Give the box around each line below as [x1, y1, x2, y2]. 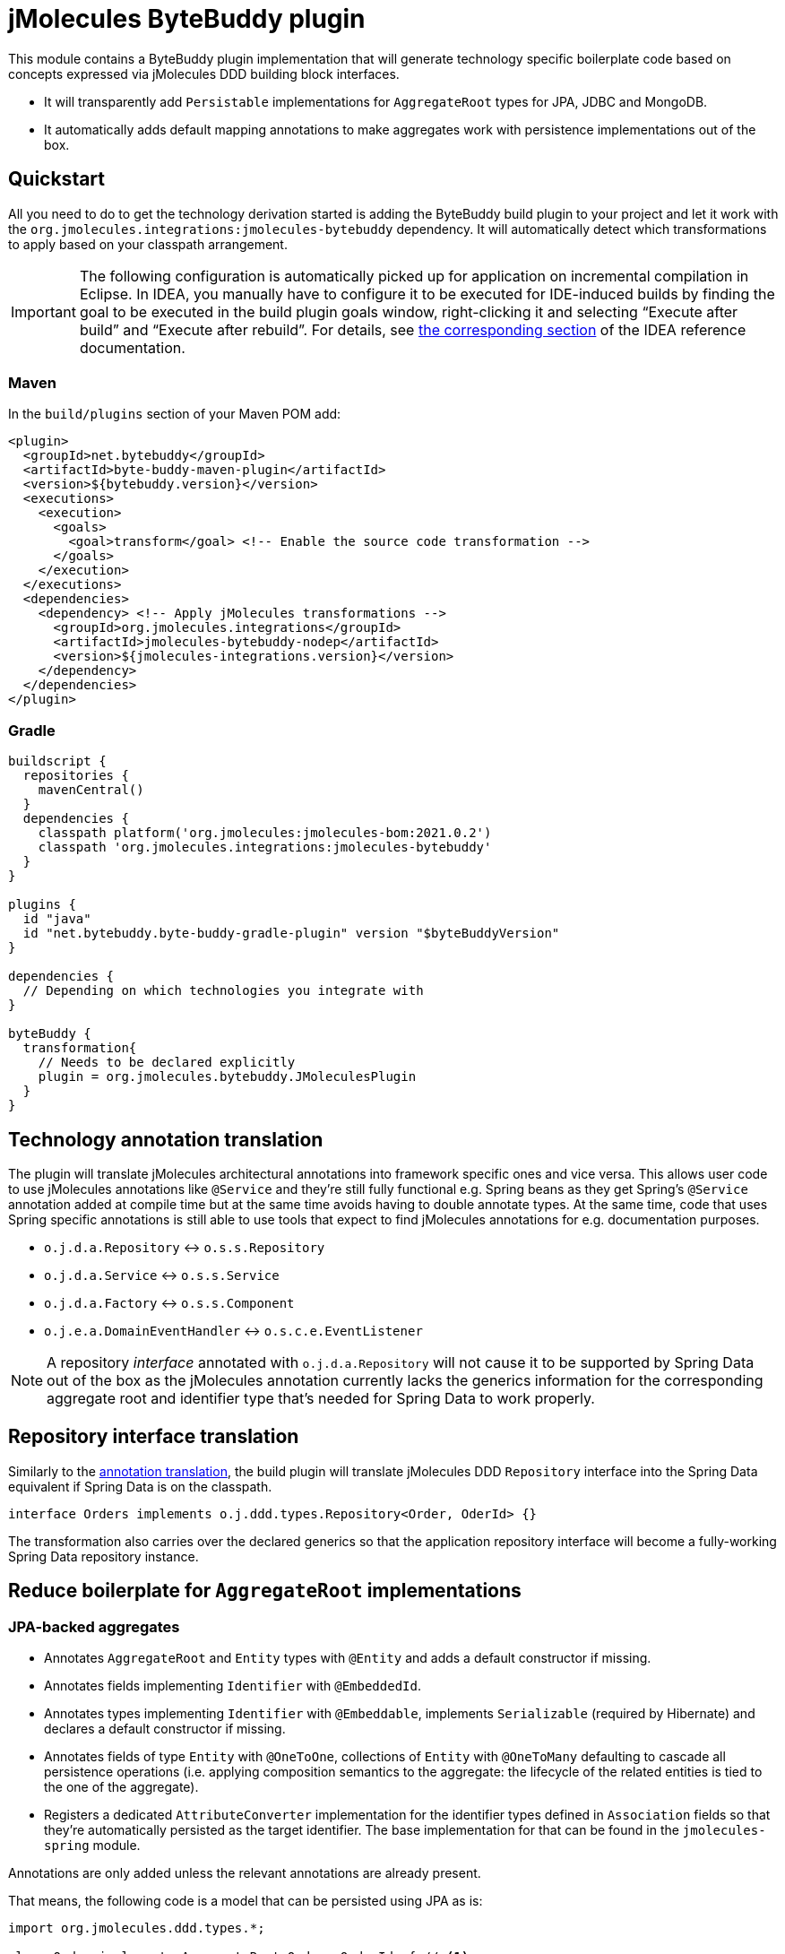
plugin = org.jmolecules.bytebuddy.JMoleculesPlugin [38, 1069, 417, 1085]
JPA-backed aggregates [8, 1617, 180, 1636]
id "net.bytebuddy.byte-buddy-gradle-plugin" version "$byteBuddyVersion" [22, 926, 560, 941]
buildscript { [8, 754, 107, 769]
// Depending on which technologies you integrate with [22, 983, 424, 999]
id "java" [22, 912, 91, 927]
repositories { [22, 768, 129, 783]
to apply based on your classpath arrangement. [8, 236, 288, 252]
